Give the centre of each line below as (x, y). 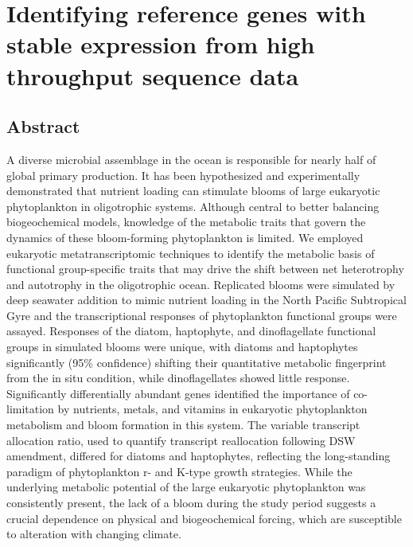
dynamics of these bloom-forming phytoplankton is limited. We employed (185, 237)
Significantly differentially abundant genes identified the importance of (178, 393)
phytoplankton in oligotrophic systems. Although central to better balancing (193, 206)
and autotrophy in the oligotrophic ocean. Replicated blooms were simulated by (201, 284)
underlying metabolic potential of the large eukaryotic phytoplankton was (186, 487)
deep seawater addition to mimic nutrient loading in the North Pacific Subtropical (206, 300)
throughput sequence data (153, 75)
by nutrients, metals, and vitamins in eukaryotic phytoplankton (212, 409)
